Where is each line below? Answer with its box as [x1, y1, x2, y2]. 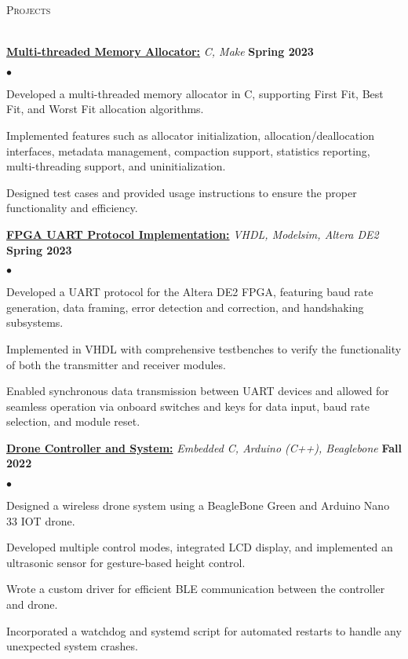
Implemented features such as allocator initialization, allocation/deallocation [6, 126, 374, 143]
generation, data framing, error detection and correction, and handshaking [6, 298, 364, 315]
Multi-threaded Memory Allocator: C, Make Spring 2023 [6, 43, 314, 60]
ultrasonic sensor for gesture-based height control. [6, 554, 246, 570]
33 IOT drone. [6, 512, 75, 529]
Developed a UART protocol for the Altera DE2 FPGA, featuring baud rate [6, 284, 373, 300]
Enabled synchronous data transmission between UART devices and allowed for [6, 383, 389, 399]
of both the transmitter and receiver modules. [6, 356, 226, 372]
